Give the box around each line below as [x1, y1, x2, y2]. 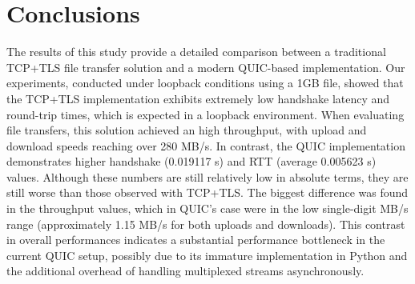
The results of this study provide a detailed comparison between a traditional [6, 43, 386, 60]
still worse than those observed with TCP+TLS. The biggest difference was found [6, 184, 409, 201]
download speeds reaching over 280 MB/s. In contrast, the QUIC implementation [6, 137, 405, 154]
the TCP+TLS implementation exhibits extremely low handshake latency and [6, 90, 390, 106]
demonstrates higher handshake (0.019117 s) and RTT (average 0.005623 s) [6, 153, 377, 170]
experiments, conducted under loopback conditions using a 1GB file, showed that [6, 74, 404, 91]
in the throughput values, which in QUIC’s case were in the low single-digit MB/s [6, 200, 409, 217]
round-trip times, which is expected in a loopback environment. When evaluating [6, 106, 405, 122]
